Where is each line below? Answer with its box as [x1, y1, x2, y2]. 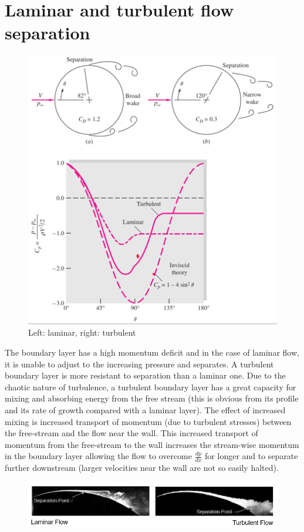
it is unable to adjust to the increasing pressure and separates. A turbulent [5, 357, 274, 370]
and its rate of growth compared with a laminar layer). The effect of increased [5, 403, 286, 416]
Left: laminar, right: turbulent [28, 326, 136, 339]
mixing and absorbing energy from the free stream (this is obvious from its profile [5, 392, 299, 404]
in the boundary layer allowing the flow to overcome [5, 450, 192, 462]
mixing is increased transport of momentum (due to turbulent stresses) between [5, 415, 292, 427]
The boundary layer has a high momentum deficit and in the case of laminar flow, [5, 346, 299, 359]
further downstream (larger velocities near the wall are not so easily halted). [5, 461, 279, 474]
